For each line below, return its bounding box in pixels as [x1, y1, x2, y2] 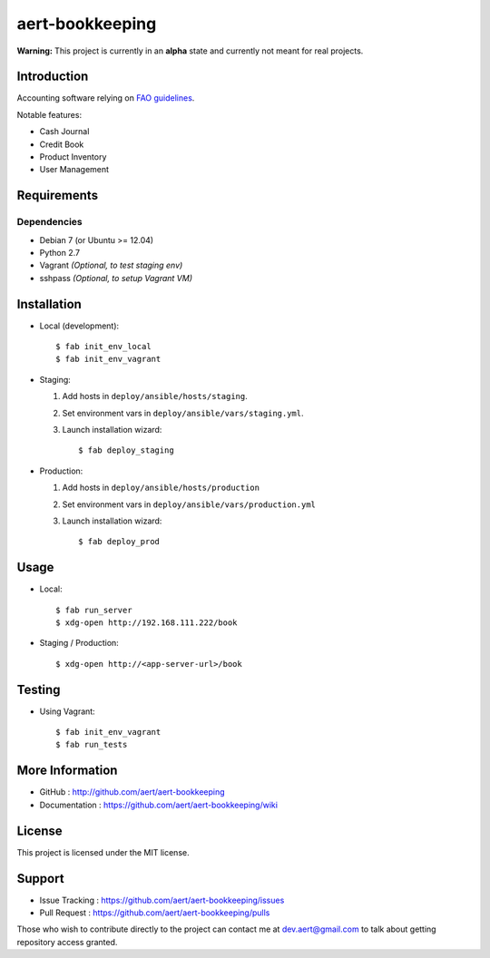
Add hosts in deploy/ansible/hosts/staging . [62, 391, 249, 402]
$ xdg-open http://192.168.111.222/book [55, 618, 238, 628]
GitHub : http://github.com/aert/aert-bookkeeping [39, 787, 226, 797]
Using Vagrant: [39, 706, 95, 717]
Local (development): [39, 320, 120, 331]
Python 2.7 [39, 247, 81, 258]
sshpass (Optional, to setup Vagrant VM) [39, 272, 192, 283]
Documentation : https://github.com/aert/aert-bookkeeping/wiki [39, 799, 279, 810]
